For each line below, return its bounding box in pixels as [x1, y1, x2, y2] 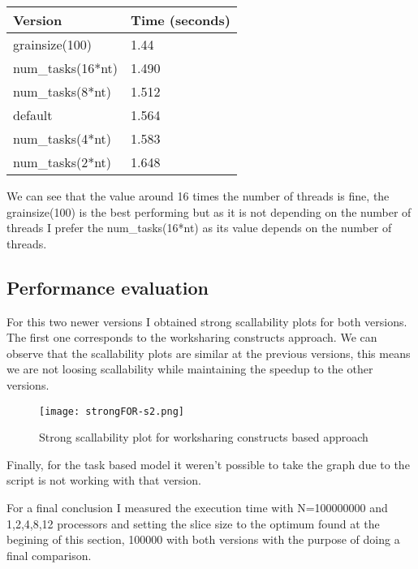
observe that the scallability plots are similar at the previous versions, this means [6, 344, 411, 361]
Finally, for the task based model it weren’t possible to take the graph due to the [6, 455, 410, 472]
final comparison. [6, 546, 92, 563]
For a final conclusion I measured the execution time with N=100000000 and [6, 498, 388, 515]
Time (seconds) [131, 11, 231, 29]
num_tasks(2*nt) [13, 153, 112, 171]
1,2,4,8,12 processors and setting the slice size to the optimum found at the [6, 515, 380, 532]
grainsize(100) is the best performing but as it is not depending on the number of [6, 203, 412, 220]
